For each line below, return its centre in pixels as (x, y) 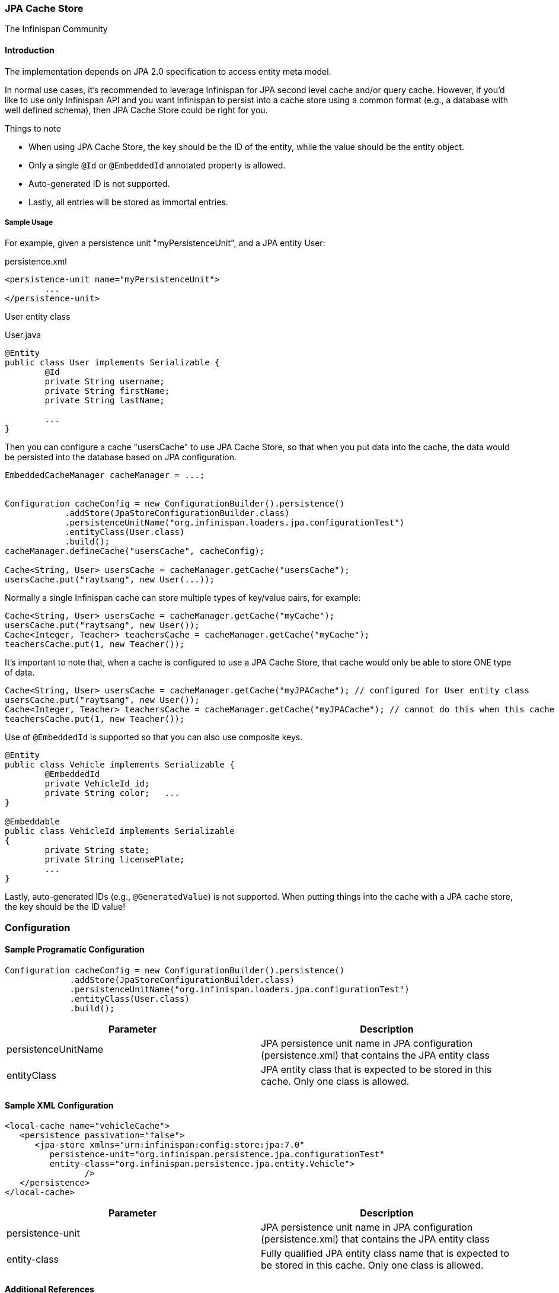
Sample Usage (29, 222)
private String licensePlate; (115, 860)
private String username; (105, 382)
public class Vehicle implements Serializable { (120, 765)
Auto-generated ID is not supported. (99, 183)
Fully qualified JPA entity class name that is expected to (385, 1254)
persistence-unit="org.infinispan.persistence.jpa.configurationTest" (217, 1155)
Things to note (33, 128)
